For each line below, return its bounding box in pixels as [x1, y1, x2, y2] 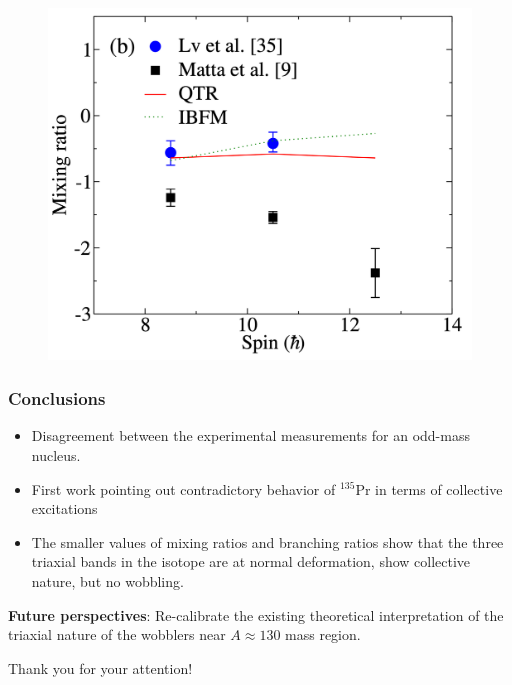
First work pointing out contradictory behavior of [31, 478, 336, 499]
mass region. [285, 624, 361, 645]
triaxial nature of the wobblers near [8, 624, 226, 645]
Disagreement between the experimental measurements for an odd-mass [31, 425, 470, 446]
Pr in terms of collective [355, 478, 503, 499]
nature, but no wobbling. [31, 570, 184, 591]
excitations [31, 498, 98, 519]
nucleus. [31, 444, 81, 465]
